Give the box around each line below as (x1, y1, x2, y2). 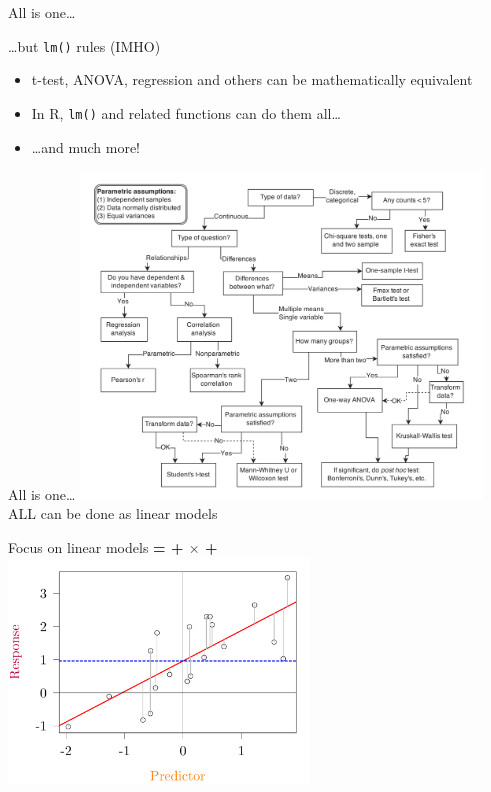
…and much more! (31, 136, 140, 157)
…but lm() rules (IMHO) (8, 35, 161, 56)
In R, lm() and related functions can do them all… (31, 102, 341, 123)
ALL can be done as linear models (8, 503, 218, 524)
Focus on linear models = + (8, 537, 184, 558)
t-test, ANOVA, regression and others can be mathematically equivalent (31, 69, 473, 90)
